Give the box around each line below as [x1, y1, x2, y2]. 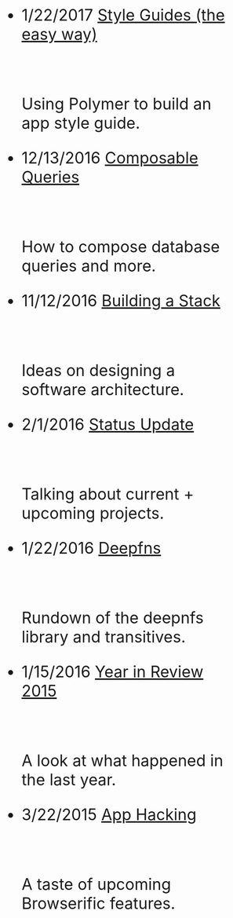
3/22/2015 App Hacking [21, 805, 197, 825]
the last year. [21, 770, 117, 790]
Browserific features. [21, 894, 176, 913]
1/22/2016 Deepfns [21, 538, 162, 558]
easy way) [21, 24, 98, 44]
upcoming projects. [21, 503, 165, 523]
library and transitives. [21, 627, 186, 647]
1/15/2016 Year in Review [21, 662, 204, 682]
